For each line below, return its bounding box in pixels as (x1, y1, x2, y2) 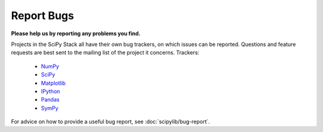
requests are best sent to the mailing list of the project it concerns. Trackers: (11, 49, 200, 56)
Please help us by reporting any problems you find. (11, 30, 141, 37)
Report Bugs (11, 9, 74, 22)
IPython (41, 87, 60, 95)
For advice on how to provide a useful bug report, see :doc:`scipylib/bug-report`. (11, 118, 211, 125)
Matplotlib (41, 79, 66, 87)
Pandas (41, 96, 60, 103)
